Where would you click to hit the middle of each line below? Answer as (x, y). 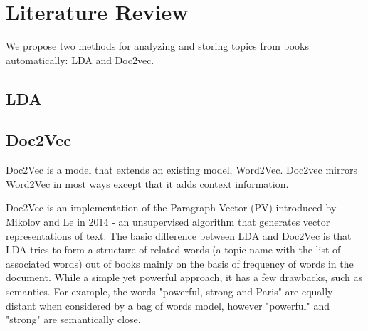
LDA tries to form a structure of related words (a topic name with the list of (173, 249)
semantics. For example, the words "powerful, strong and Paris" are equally (169, 291)
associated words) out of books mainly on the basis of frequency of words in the (180, 263)
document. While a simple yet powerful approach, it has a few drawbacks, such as (184, 277)
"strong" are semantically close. (73, 319)
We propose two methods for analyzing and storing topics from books (158, 46)
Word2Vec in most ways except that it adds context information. (147, 183)
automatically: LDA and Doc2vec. (80, 59)
